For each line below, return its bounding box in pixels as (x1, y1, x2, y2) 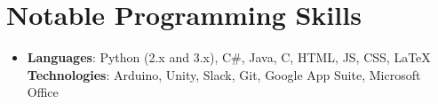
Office (27, 83, 59, 101)
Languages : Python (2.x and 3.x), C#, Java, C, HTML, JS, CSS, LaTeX (27, 48, 431, 67)
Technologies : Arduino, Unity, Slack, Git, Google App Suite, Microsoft (27, 65, 421, 84)
